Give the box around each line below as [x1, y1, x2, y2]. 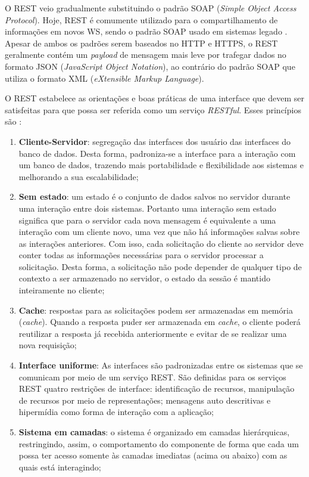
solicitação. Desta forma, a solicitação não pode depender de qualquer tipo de [18, 260, 302, 272]
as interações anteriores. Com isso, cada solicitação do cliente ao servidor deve [18, 237, 304, 249]
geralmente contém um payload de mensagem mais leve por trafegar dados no [5, 48, 286, 61]
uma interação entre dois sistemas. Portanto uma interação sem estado [18, 202, 276, 214]
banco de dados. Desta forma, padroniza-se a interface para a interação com [18, 147, 296, 159]
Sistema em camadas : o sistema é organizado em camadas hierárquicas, [18, 426, 290, 438]
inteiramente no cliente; [18, 284, 105, 296]
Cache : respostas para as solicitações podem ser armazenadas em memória [18, 303, 293, 316]
